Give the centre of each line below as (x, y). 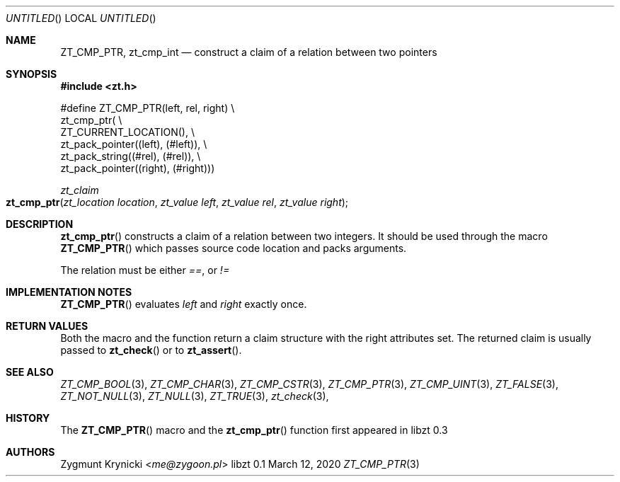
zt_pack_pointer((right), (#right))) (138, 168)
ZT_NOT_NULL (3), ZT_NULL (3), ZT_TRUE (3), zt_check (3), (195, 396)
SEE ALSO (30, 372)
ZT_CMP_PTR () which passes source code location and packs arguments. (234, 248)
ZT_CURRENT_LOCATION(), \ (127, 132)
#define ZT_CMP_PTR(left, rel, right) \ (148, 108)
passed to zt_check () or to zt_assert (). (151, 350)
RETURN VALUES (47, 326)
